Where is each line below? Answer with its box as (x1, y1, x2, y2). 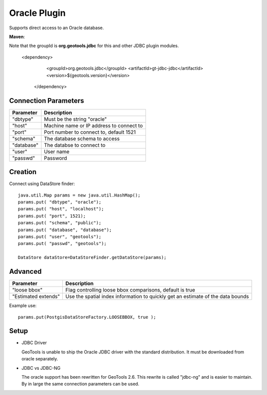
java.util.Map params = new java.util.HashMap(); (18, 192, 141, 198)
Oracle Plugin (9, 7, 66, 18)
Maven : (9, 34, 25, 40)
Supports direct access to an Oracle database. (9, 25, 104, 31)
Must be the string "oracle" (44, 115, 107, 122)
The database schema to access (44, 135, 120, 142)
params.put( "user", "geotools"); (18, 234, 101, 240)
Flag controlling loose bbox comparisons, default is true (65, 287, 195, 294)
